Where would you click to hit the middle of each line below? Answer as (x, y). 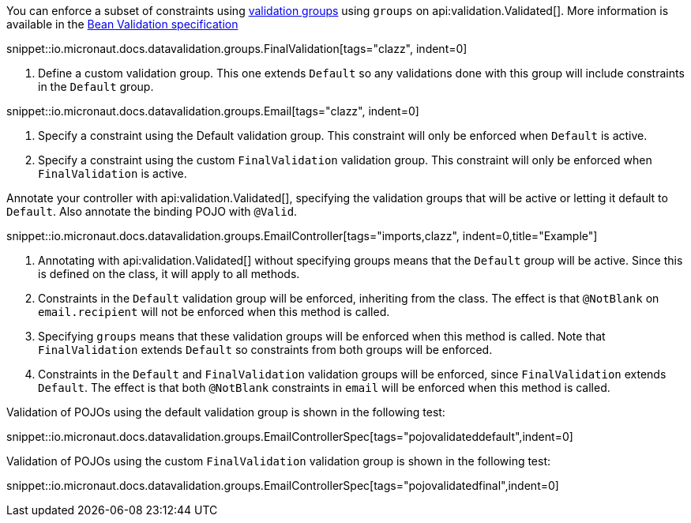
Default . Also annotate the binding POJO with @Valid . (152, 211)
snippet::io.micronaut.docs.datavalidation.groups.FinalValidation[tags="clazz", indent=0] (237, 49)
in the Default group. (96, 87)
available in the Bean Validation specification (122, 24)
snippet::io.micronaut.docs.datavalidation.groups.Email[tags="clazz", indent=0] (213, 111)
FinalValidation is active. (113, 173)
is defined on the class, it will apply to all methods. (169, 274)
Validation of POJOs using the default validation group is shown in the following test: (226, 412)
